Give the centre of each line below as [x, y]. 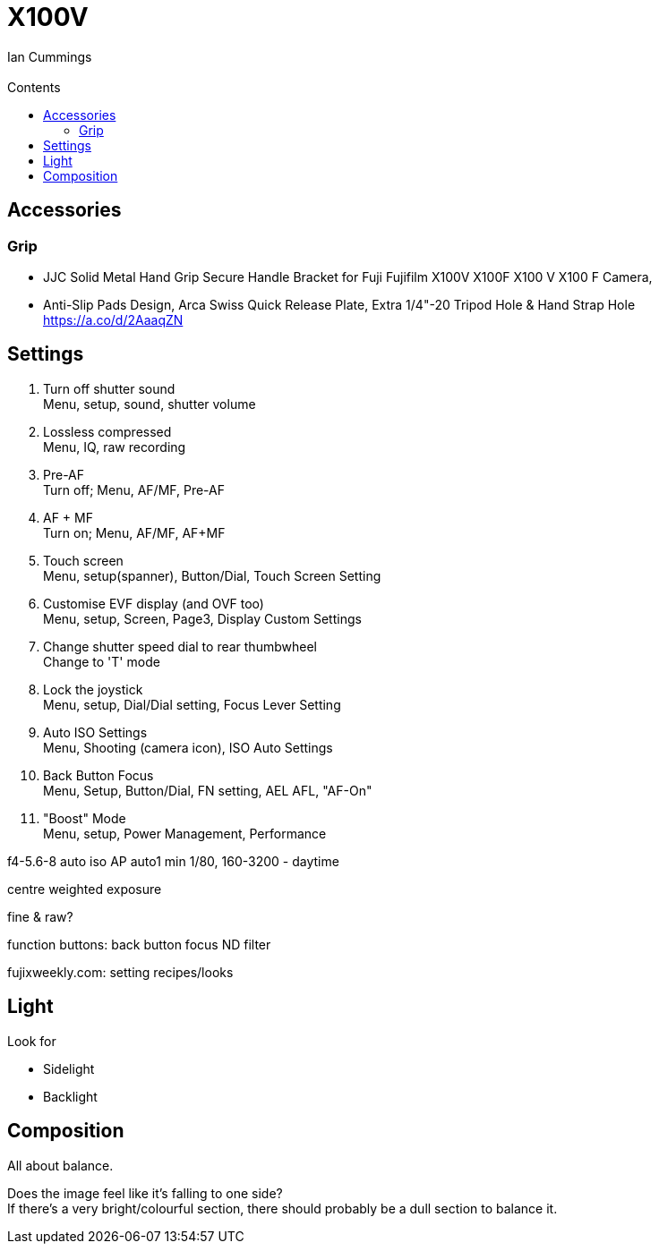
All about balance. [60, 1165]
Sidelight [69, 1068]
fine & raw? [40, 916]
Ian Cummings [50, 56]
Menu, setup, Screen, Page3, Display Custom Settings [202, 618]
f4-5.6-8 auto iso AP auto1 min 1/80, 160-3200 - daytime [173, 861]
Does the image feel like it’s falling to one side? [145, 1193]
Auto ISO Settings [95, 732]
